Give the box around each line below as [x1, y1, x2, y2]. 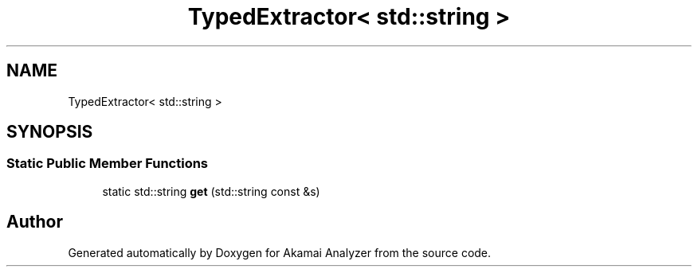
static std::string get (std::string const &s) [102, 184, 320, 198]
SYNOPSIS [6, 122, 93, 142]
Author [6, 212, 63, 232]
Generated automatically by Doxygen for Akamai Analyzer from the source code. [68, 245, 492, 259]
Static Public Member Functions [6, 155, 209, 172]
